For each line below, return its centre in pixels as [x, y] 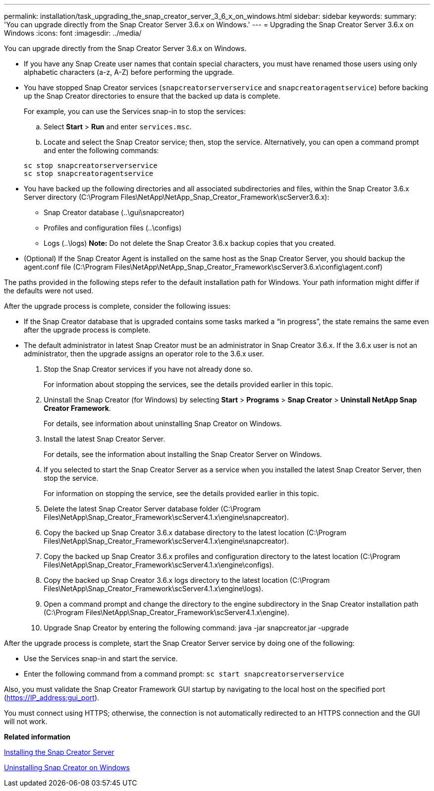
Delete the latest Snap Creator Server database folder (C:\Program [152, 509]
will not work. [26, 721]
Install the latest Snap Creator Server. [105, 439]
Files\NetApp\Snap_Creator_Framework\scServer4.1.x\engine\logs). [154, 589]
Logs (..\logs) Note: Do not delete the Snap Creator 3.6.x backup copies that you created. [190, 243]
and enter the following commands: [101, 150]
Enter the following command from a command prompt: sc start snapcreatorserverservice [184, 674]
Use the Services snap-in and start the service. [101, 658]
